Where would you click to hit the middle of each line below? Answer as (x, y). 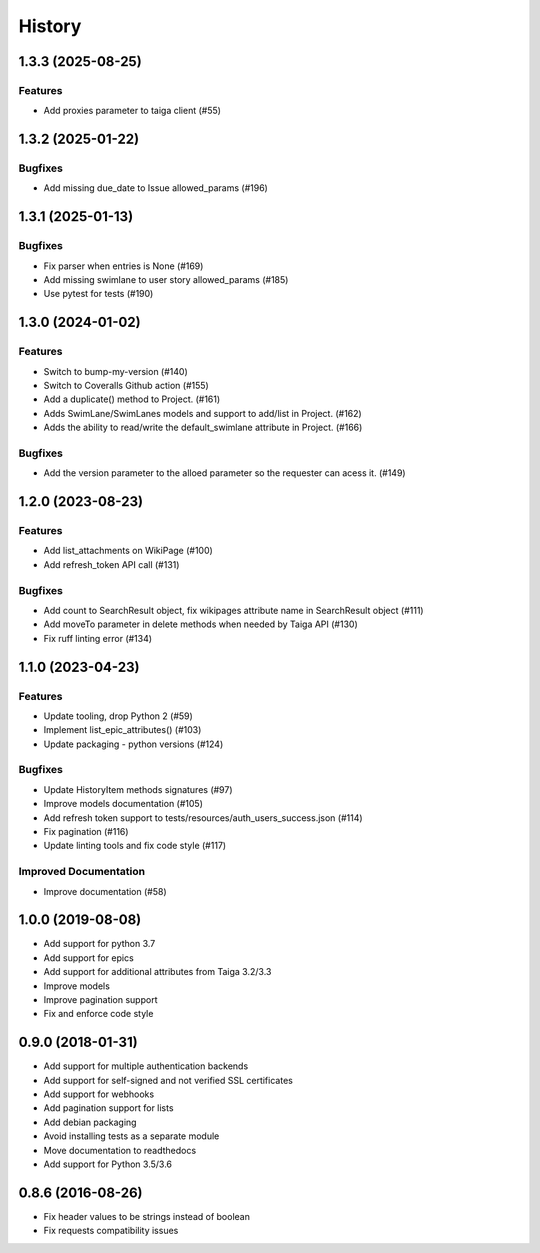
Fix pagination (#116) (86, 831)
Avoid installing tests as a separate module (131, 1136)
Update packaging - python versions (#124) (133, 744)
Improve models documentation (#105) (123, 804)
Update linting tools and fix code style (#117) (135, 846)
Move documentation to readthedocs (120, 1150)
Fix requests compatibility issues (111, 1231)
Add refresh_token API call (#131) (111, 564)
